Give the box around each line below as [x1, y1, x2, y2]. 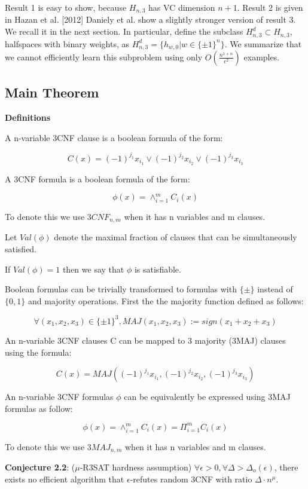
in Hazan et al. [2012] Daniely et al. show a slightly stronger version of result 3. [5, 13, 296, 26]
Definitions [5, 111, 51, 124]
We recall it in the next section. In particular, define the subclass [5, 25, 243, 38]
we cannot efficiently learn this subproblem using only [5, 50, 203, 63]
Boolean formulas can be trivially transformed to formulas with [5, 283, 237, 295]
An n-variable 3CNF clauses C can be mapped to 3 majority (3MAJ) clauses [5, 334, 286, 346]
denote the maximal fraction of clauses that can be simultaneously [54, 231, 297, 243]
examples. [243, 50, 280, 63]
